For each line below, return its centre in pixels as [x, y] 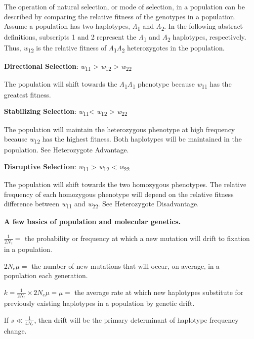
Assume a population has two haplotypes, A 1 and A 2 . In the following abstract [124, 26]
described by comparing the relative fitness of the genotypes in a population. [120, 16]
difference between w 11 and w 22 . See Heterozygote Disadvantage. [102, 204]
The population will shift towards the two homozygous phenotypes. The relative [125, 184]
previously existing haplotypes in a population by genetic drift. [99, 303]
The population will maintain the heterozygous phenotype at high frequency [120, 129]
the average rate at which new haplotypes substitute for [159, 292]
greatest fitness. [28, 94]
